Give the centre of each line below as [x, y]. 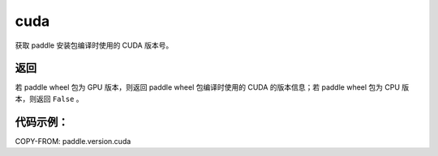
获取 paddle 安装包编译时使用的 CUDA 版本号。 [94, 45]
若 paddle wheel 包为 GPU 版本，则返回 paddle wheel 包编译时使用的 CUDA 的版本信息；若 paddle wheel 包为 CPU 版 [212, 87]
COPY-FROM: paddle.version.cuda [73, 141]
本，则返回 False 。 [49, 99]
